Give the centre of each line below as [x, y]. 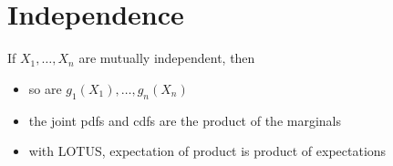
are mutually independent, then [167, 58]
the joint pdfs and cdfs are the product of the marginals [185, 120]
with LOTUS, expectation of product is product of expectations [207, 151]
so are [45, 88]
